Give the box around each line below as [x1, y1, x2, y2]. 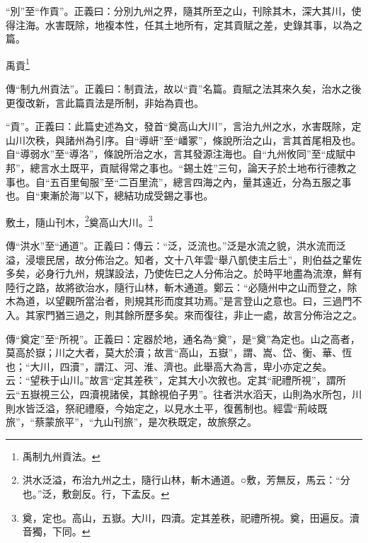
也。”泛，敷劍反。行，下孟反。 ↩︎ [22, 486, 170, 501]
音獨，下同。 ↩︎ [22, 524, 91, 539]
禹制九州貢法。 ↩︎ [22, 448, 100, 463]
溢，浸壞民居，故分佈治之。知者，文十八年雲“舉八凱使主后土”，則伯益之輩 [6, 252, 352, 267]
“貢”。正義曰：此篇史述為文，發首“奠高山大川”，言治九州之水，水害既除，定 [6, 119, 362, 134]
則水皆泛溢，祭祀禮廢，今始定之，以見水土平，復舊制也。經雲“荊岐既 [6, 400, 328, 415]
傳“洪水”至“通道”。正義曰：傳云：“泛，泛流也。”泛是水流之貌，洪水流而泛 [6, 238, 346, 253]
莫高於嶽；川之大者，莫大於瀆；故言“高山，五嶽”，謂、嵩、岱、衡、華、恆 [6, 345, 352, 360]
